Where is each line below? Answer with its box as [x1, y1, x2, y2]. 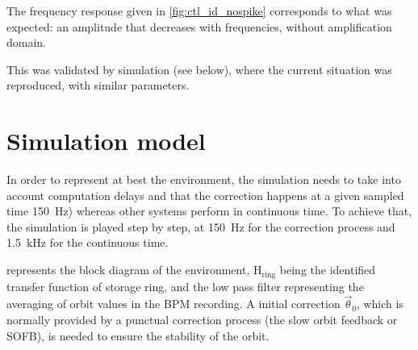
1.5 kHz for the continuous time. [6, 234, 169, 251]
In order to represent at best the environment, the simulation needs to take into [6, 171, 401, 188]
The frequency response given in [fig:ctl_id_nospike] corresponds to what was [6, 2, 392, 19]
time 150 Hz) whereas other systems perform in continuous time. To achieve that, [6, 202, 412, 219]
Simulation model [6, 124, 206, 157]
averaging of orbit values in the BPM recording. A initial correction [6, 295, 341, 312]
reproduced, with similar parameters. [6, 77, 190, 94]
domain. [6, 34, 47, 51]
